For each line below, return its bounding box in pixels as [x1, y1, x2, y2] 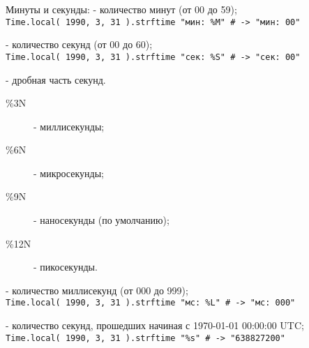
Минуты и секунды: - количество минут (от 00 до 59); [6, 2, 237, 16]
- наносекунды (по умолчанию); [33, 213, 169, 227]
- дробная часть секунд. [6, 72, 106, 86]
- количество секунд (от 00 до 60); [6, 37, 153, 52]
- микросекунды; [33, 165, 104, 180]
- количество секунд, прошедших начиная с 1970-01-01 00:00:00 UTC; [6, 318, 304, 333]
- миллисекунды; [33, 119, 105, 133]
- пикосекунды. [33, 259, 98, 274]
